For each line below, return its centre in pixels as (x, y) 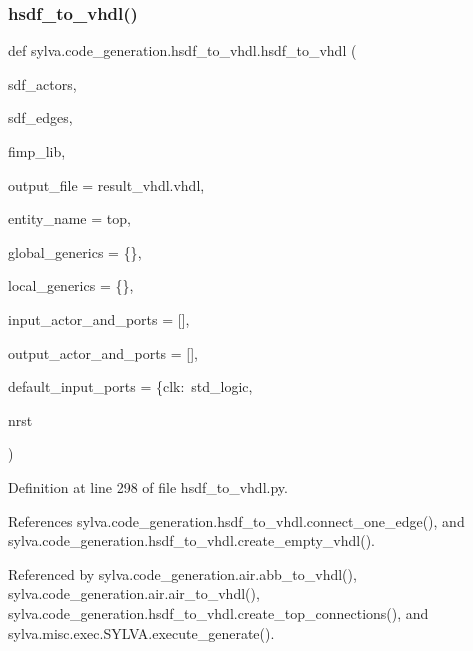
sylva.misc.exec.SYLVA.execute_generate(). (141, 632)
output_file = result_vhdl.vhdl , (106, 184)
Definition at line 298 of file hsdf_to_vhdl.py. (148, 486)
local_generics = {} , (71, 285)
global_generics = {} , (75, 251)
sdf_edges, (40, 117)
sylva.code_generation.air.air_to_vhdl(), (134, 593)
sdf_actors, (42, 83)
